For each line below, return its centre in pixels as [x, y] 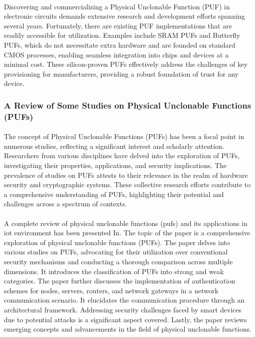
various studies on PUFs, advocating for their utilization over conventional [116, 252]
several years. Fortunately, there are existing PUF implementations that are [118, 25]
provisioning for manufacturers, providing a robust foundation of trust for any [121, 73]
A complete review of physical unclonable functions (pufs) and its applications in [126, 223]
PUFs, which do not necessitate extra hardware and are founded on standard [120, 44]
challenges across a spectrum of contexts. [66, 204]
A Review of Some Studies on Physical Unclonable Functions [127, 105]
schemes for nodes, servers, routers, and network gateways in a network [111, 290]
